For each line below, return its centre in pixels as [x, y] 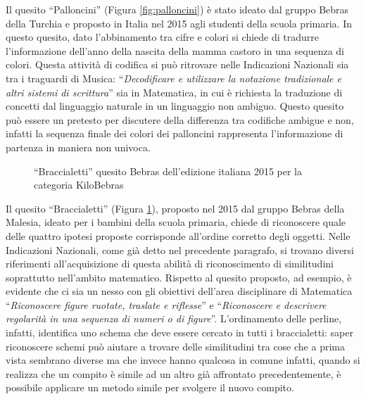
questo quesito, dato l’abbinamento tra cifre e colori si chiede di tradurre [162, 37]
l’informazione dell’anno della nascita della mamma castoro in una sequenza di [175, 50]
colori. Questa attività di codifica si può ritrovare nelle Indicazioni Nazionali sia [177, 64]
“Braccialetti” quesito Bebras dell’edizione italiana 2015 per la [168, 171]
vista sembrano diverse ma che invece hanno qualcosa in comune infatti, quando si [183, 360]
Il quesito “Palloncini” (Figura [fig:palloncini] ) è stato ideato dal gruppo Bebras [177, 9]
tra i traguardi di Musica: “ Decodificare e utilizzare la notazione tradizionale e [174, 78]
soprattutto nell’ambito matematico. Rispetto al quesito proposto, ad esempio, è [179, 277]
